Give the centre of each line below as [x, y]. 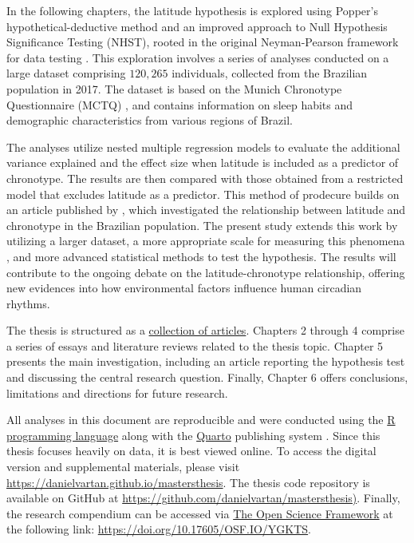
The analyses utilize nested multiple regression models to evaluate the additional [203, 147]
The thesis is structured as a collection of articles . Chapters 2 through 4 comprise [205, 330]
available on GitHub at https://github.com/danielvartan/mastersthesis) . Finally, [203, 498]
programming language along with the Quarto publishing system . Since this [193, 435]
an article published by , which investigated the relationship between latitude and [206, 210]
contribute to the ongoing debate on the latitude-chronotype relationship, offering [206, 272]
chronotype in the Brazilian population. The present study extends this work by [202, 225]
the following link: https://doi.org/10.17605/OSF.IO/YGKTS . [159, 529]
